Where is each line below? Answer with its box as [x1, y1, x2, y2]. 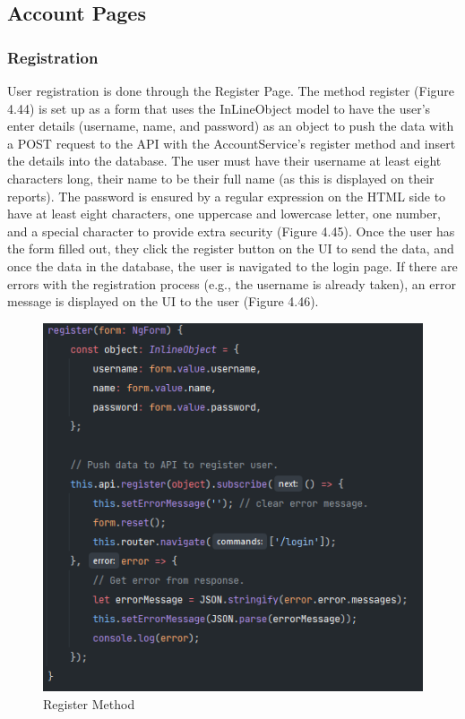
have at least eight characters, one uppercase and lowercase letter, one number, [7, 204, 441, 223]
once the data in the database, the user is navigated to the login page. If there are [7, 256, 458, 275]
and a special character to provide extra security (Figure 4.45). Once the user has [7, 221, 455, 240]
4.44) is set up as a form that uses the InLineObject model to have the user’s [7, 98, 431, 117]
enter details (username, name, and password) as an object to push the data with [7, 116, 454, 135]
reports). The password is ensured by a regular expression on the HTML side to [7, 186, 446, 205]
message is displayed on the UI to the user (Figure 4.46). [7, 292, 319, 311]
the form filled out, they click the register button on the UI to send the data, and [7, 239, 454, 258]
